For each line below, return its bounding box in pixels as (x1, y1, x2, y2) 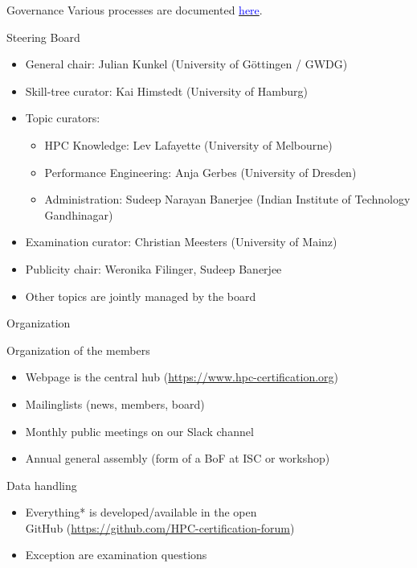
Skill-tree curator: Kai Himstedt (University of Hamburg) (25, 82, 308, 99)
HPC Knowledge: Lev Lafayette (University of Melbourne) (44, 136, 333, 153)
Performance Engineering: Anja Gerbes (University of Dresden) (44, 163, 357, 180)
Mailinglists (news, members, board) (25, 395, 205, 412)
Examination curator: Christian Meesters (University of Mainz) (25, 233, 337, 250)
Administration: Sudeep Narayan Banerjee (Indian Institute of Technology (44, 191, 411, 208)
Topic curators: (25, 109, 100, 126)
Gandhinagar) (44, 206, 113, 223)
